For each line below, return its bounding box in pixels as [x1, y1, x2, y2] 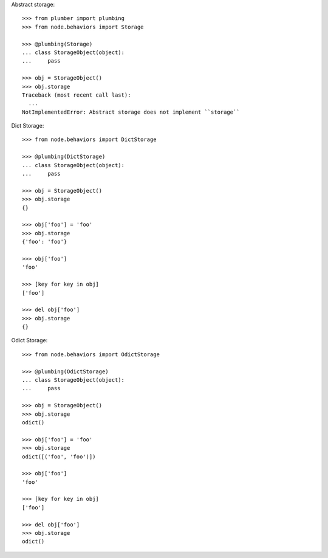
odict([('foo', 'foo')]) [22, 453, 96, 460]
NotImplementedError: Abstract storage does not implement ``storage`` [22, 108, 240, 115]
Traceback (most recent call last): [22, 91, 131, 98]
